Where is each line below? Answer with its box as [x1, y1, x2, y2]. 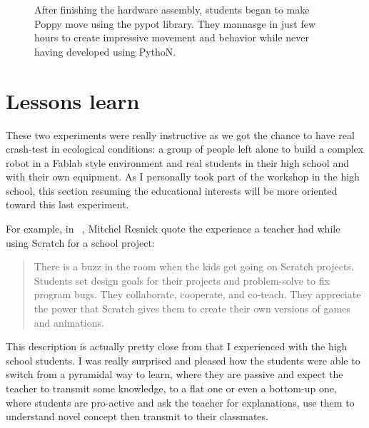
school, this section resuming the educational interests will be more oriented [6, 183, 338, 198]
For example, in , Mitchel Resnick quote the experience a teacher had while [6, 221, 340, 236]
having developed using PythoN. [34, 44, 176, 58]
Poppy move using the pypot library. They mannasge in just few [34, 16, 316, 31]
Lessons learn [6, 86, 140, 115]
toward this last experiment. [6, 197, 129, 212]
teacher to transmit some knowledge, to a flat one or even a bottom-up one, [6, 381, 337, 395]
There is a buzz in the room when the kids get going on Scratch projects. [34, 259, 354, 274]
